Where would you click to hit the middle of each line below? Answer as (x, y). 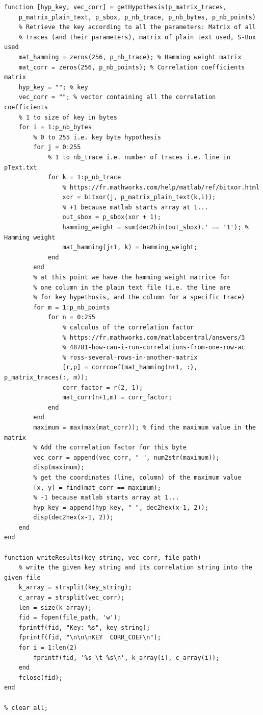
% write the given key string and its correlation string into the (135, 568)
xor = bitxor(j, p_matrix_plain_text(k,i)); (139, 197)
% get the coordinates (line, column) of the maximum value (137, 477)
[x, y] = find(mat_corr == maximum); (97, 487)
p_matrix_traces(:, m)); (46, 377)
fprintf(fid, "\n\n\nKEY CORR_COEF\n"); (90, 638)
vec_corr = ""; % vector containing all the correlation (117, 97)
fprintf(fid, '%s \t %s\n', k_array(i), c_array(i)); (126, 658)
